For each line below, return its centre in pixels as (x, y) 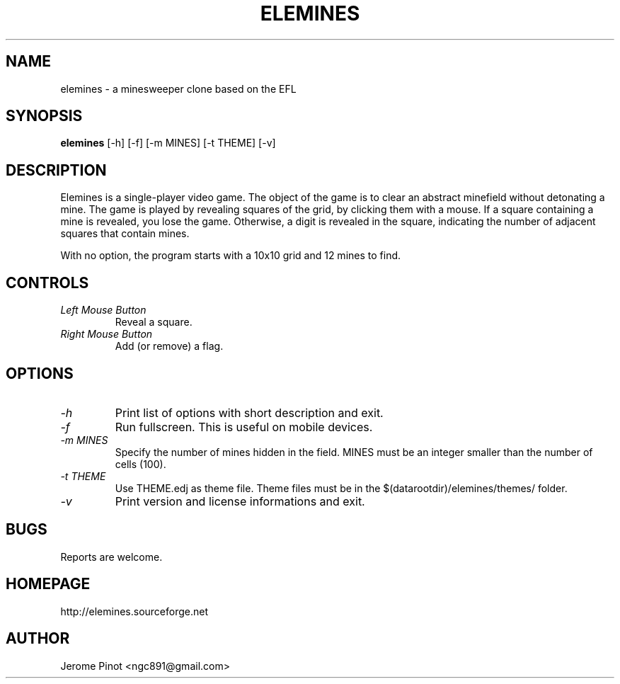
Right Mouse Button (107, 334)
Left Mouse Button (103, 310)
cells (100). (140, 464)
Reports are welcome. (111, 557)
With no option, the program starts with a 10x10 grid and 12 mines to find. (231, 256)
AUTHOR (38, 639)
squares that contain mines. (125, 234)
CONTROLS (47, 283)
